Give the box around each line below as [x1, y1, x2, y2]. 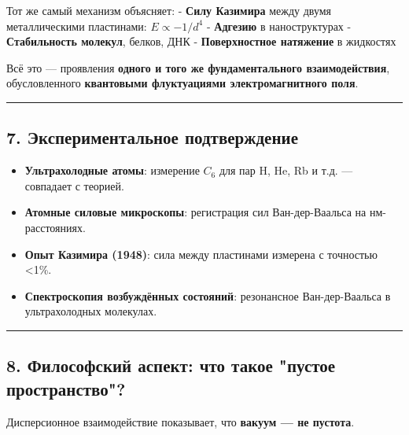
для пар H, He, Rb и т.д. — [219, 162, 353, 179]
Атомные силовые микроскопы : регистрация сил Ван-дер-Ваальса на [24, 204, 367, 220]
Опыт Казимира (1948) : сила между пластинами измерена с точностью [24, 245, 378, 262]
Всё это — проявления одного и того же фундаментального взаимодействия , [6, 59, 390, 76]
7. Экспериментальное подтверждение [6, 125, 298, 149]
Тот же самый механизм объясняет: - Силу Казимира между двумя [6, 2, 332, 18]
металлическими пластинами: [6, 17, 147, 34]
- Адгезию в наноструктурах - [206, 17, 352, 34]
